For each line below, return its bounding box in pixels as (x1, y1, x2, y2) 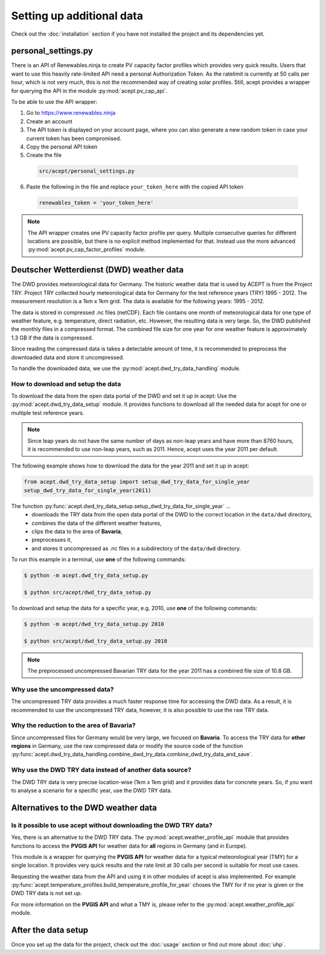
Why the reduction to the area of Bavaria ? (11, 721, 136, 730)
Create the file (26, 152, 62, 159)
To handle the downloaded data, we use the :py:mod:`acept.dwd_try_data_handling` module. (11, 364, 241, 371)
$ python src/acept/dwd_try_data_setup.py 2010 (24, 637, 167, 645)
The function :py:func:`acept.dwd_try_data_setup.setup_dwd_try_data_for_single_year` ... (11, 502, 231, 510)
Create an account (26, 118, 72, 125)
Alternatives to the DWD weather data (11, 802, 157, 812)
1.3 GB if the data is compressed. (11, 334, 94, 341)
